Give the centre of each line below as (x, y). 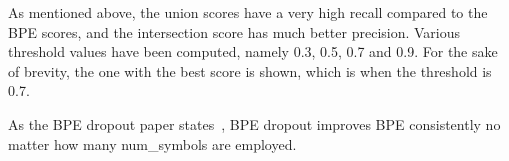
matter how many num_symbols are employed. (152, 143)
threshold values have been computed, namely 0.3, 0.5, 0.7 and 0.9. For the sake (253, 51)
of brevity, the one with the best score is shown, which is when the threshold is (250, 70)
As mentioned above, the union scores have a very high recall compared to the (248, 12)
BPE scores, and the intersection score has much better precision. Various (234, 31)
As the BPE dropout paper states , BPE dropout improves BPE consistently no (254, 123)
